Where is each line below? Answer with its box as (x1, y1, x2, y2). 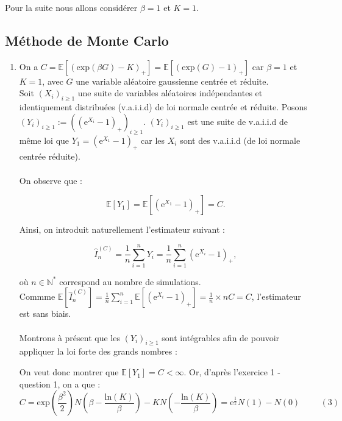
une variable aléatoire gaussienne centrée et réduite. (76, 74, 269, 87)
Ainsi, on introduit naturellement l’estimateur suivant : (19, 223, 225, 236)
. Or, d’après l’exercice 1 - (183, 366, 280, 378)
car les (141, 133, 165, 146)
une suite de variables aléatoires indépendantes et (77, 87, 263, 99)
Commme (19, 290, 55, 303)
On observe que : (19, 174, 82, 186)
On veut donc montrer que (19, 366, 119, 378)
